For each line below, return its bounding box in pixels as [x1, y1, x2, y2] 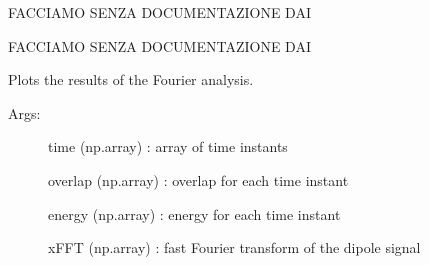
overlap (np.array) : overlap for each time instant [48, 169, 349, 190]
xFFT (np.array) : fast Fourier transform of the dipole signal [48, 237, 421, 258]
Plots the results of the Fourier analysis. [8, 69, 254, 90]
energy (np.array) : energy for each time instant [48, 203, 341, 224]
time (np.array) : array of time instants [48, 136, 288, 157]
